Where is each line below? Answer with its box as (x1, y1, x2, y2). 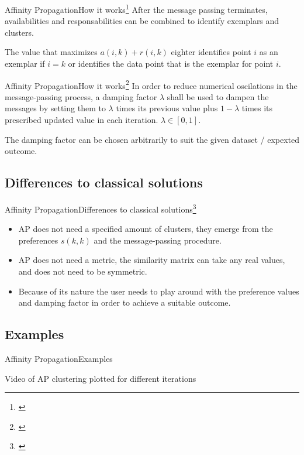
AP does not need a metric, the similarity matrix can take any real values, (18, 254, 285, 266)
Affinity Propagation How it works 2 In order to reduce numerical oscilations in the (5, 77, 298, 91)
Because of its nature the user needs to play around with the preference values (18, 285, 299, 297)
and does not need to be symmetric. (18, 265, 147, 278)
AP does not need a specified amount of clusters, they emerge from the (18, 223, 273, 235)
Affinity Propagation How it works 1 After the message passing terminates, (5, 2, 268, 15)
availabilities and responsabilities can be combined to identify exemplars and (5, 15, 279, 27)
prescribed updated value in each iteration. (5, 114, 158, 126)
